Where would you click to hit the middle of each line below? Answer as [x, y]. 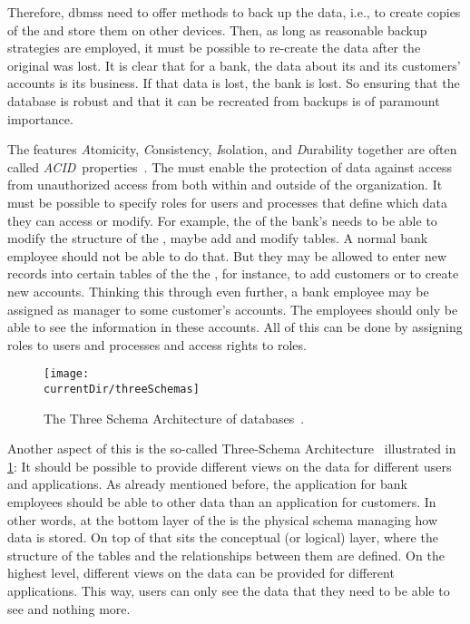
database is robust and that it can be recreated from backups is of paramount [224, 100]
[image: [67, 374]
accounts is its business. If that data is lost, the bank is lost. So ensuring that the [234, 83]
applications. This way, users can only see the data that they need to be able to [229, 590]
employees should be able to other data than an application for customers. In [222, 501]
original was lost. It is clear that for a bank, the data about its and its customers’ [234, 65]
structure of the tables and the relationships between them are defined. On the [226, 555]
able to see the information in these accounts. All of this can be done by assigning [235, 327]
